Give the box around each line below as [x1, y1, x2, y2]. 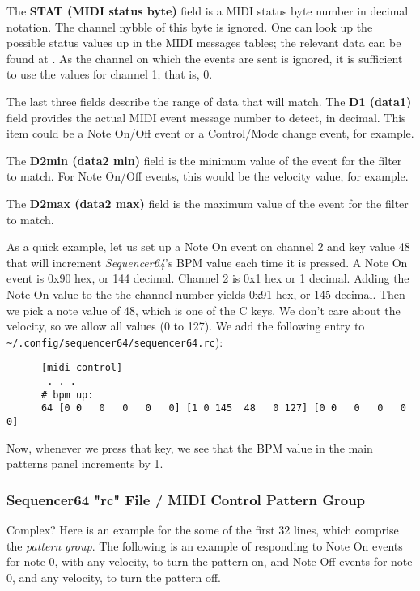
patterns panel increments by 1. [6, 455, 163, 472]
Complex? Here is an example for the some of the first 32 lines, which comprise [6, 521, 399, 538]
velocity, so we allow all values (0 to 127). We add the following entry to [6, 317, 365, 334]
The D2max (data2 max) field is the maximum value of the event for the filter [6, 194, 409, 211]
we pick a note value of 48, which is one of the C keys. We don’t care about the [6, 301, 401, 318]
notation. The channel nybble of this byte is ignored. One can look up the [6, 18, 373, 35]
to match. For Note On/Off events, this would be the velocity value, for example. [6, 168, 409, 185]
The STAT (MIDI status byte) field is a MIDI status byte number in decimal [6, 2, 409, 19]
